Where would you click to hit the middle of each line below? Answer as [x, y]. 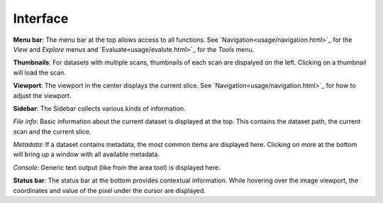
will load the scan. [40, 72]
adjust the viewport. [42, 95]
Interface [41, 18]
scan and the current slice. [52, 131]
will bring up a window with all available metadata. [86, 154]
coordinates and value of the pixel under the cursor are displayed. [109, 190]
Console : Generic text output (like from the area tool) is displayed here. [117, 168]
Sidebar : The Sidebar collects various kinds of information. [99, 108]
